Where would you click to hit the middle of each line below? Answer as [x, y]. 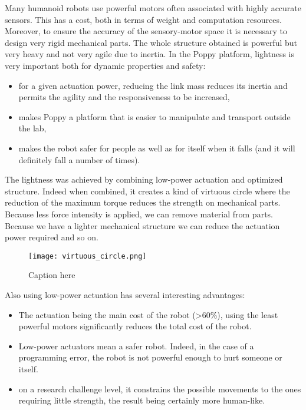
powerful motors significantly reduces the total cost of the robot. [135, 326]
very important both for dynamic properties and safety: [105, 65]
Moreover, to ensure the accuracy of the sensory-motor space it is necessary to [146, 31]
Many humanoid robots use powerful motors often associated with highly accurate [153, 8]
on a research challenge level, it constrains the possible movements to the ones [160, 388]
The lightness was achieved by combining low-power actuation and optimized [144, 179]
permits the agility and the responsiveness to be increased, [124, 97]
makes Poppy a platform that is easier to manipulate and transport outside [154, 116]
